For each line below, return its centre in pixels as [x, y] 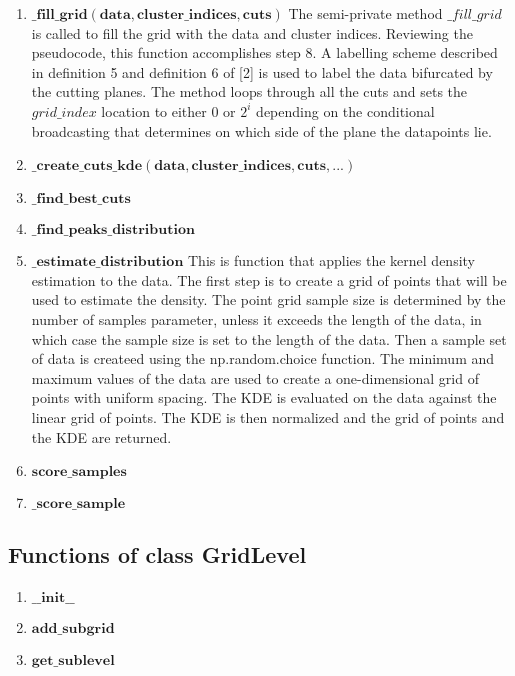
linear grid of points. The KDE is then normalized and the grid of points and [268, 416]
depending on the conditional [345, 110]
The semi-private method [365, 13]
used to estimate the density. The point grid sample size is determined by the [268, 299]
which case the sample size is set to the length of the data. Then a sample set [269, 338]
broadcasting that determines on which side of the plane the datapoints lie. [261, 130]
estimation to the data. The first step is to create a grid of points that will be [269, 279]
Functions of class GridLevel [157, 554]
